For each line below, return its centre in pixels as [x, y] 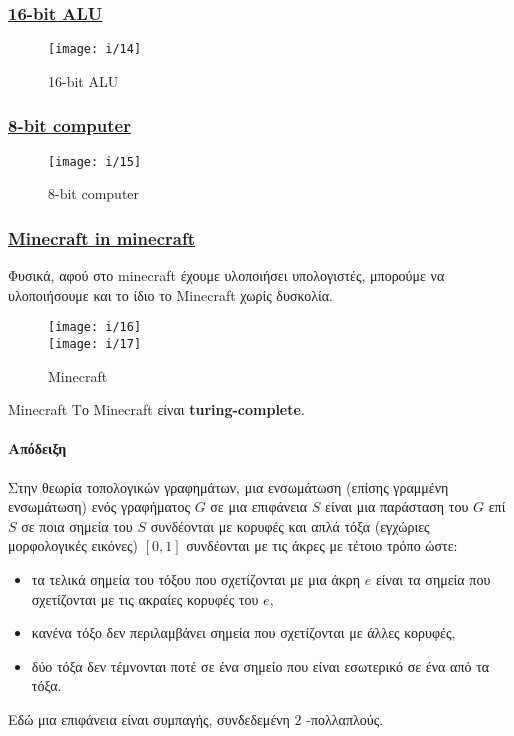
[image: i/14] [95, 49]
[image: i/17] [95, 344]
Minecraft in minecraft [101, 237]
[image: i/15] [95, 161]
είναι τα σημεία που [433, 579]
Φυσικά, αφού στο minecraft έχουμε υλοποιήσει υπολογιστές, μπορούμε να [226, 275]
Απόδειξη [37, 448]
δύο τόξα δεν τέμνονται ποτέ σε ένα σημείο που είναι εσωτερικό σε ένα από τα [260, 665]
